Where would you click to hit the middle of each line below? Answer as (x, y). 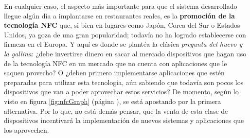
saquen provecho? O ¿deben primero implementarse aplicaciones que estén (114, 73)
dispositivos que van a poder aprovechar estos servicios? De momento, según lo (121, 92)
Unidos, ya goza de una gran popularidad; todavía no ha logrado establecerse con (125, 34)
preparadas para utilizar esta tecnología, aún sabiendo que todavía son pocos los (124, 82)
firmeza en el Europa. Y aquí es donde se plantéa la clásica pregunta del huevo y (123, 44)
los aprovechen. (27, 129)
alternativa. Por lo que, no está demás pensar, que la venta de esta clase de (116, 111)
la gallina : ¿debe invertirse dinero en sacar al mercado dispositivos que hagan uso (125, 53)
